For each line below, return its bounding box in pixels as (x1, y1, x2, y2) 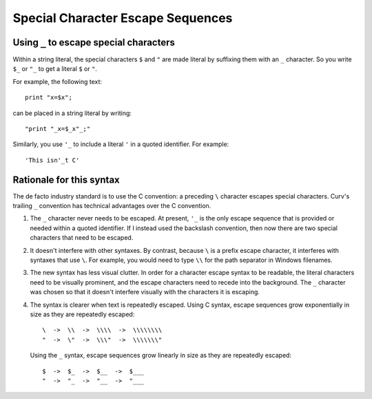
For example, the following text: (12, 77, 103, 85)
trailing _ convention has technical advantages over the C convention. (12, 202, 211, 210)
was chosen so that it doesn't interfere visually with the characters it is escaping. (30, 288, 260, 296)
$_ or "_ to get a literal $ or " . (12, 65, 98, 73)
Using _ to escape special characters (12, 37, 176, 48)
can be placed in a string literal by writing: (12, 109, 132, 117)
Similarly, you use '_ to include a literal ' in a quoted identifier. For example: (12, 140, 229, 148)
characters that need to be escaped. (30, 234, 134, 242)
